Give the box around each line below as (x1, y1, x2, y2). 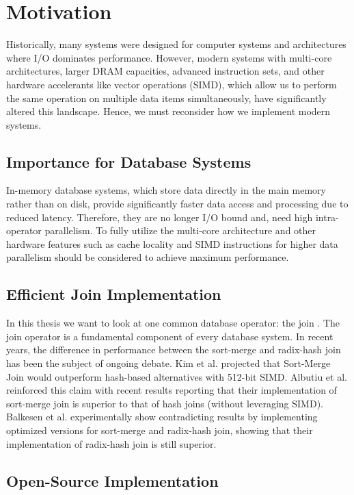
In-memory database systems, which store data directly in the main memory (6, 183, 326, 197)
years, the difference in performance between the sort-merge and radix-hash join (6, 342, 341, 357)
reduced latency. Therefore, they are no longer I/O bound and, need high (6, 210, 313, 224)
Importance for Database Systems (6, 151, 251, 172)
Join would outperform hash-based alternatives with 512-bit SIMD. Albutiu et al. (6, 369, 347, 383)
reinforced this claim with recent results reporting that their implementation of (6, 383, 337, 397)
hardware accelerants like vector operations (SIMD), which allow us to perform (6, 77, 337, 91)
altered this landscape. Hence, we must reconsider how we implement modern (6, 104, 331, 118)
